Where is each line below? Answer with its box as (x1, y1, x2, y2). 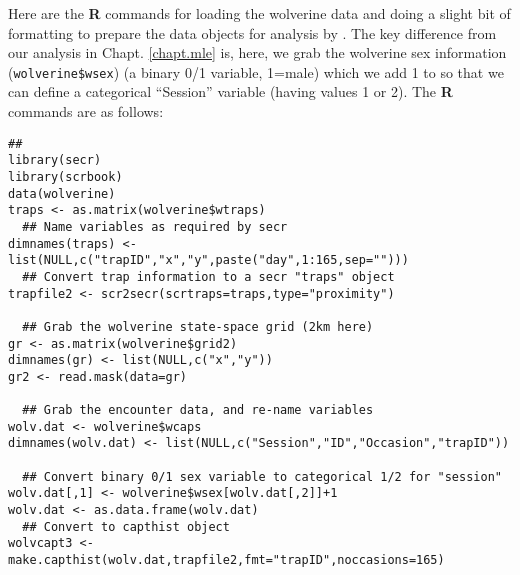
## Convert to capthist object (22, 519, 230, 534)
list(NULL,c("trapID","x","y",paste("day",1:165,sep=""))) (8, 253, 409, 268)
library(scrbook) (8, 169, 123, 184)
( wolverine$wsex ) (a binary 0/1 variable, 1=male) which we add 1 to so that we (8, 61, 504, 82)
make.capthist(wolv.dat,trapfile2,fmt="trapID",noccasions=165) (8, 553, 445, 568)
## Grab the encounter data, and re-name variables (22, 403, 374, 418)
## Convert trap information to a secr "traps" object (22, 269, 395, 284)
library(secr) (8, 153, 102, 168)
